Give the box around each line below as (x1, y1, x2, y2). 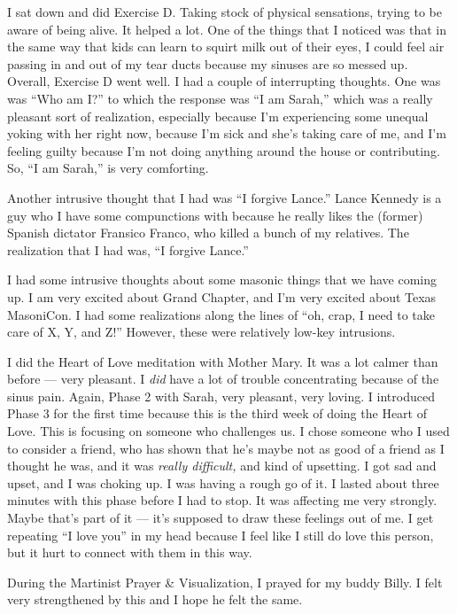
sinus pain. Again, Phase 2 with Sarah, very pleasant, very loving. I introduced (7, 386, 435, 405)
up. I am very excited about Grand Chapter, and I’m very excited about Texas (7, 287, 437, 306)
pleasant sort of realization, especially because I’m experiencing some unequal (7, 106, 429, 125)
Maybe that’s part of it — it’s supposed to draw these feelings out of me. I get (7, 509, 434, 527)
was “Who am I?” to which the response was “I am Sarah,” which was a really (7, 89, 433, 107)
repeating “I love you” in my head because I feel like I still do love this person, (7, 525, 434, 544)
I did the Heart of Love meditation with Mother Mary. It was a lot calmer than (7, 352, 438, 370)
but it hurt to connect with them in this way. (7, 543, 252, 562)
